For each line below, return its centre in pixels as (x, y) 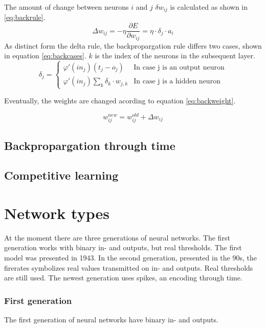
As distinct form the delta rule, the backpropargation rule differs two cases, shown (133, 45)
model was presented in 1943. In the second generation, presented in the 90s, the (130, 258)
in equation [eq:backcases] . (45, 56)
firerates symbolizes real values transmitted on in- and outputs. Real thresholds (129, 267)
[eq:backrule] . (25, 17)
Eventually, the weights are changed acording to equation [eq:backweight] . (120, 101)
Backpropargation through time (90, 145)
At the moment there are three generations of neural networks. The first (117, 237)
